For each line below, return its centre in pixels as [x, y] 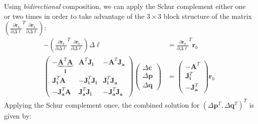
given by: [18, 115]
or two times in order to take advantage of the [74, 16]
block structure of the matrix [208, 16]
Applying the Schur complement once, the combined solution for [102, 104]
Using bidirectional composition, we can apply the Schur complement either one [125, 6]
